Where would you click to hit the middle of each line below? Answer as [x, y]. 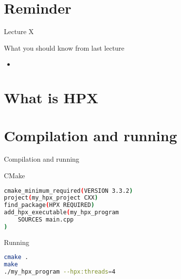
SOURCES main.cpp [46, 220]
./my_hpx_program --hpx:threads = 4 [60, 272]
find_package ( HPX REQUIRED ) [49, 205]
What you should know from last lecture [64, 47]
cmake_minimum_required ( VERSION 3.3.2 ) [68, 191]
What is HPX [51, 98]
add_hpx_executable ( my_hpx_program [62, 213]
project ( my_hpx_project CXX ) [51, 198]
